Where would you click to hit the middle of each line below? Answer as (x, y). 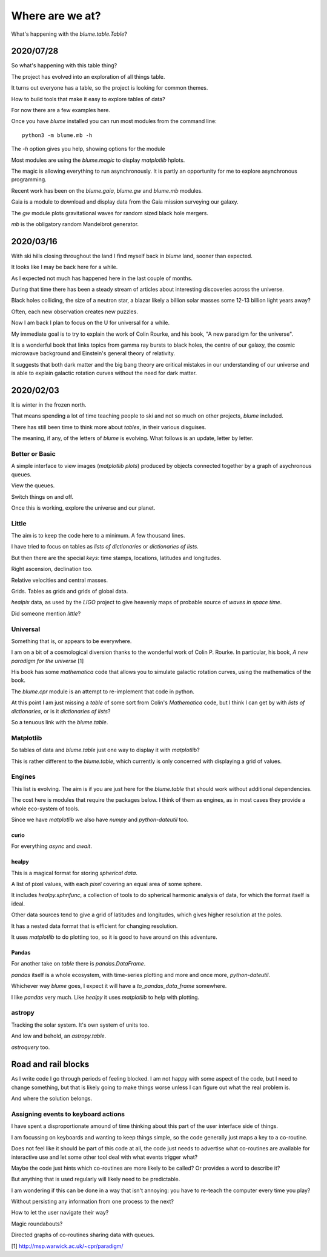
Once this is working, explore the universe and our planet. (83, 508)
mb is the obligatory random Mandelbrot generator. (75, 224)
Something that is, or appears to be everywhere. (71, 641)
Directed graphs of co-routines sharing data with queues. (83, 1235)
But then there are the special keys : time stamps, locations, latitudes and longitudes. (116, 558)
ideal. (18, 904)
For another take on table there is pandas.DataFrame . (78, 964)
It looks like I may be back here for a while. (64, 267)
